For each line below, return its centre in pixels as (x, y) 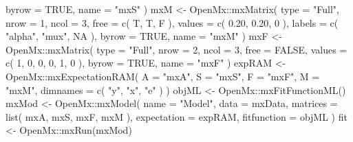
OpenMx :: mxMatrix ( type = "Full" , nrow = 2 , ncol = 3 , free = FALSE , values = (176, 49)
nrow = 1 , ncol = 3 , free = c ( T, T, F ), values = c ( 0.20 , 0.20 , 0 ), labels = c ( (172, 22)
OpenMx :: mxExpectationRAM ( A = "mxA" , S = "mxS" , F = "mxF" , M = (163, 76)
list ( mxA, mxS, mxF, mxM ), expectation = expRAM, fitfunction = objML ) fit (176, 116)
